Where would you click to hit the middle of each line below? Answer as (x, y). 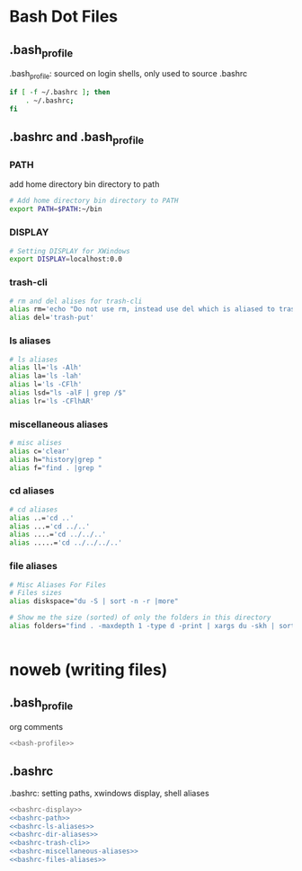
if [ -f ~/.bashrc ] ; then (60, 92)
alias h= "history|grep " (56, 459)
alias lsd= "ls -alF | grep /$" (68, 393)
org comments (36, 727)
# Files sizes (36, 593)
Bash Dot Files (64, 17)
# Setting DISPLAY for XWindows (70, 251)
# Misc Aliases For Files (58, 585)
